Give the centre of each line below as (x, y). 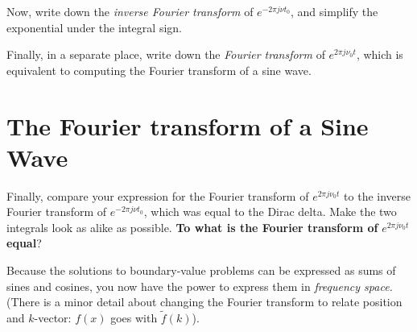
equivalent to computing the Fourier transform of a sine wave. (159, 70)
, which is (380, 54)
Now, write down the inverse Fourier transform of (130, 11)
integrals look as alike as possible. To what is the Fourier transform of (192, 227)
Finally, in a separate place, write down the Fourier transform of (166, 54)
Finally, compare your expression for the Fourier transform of (158, 195)
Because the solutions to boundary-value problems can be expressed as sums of (201, 270)
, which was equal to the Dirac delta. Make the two (270, 212)
